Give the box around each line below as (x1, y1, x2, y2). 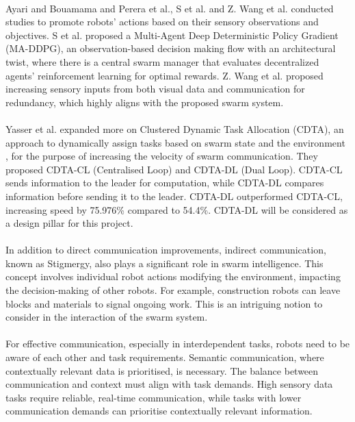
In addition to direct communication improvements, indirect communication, (5, 243, 326, 257)
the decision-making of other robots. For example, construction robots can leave (5, 283, 341, 297)
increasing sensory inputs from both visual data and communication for (5, 82, 305, 96)
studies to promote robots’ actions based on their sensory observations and (5, 14, 319, 29)
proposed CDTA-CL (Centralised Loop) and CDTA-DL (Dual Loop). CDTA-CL (5, 162, 343, 176)
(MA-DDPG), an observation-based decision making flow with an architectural (5, 41, 336, 55)
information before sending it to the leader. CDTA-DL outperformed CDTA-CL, (5, 188, 343, 203)
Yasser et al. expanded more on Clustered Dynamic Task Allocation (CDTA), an (5, 121, 344, 136)
